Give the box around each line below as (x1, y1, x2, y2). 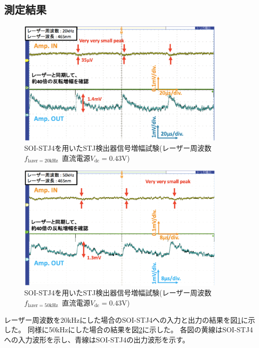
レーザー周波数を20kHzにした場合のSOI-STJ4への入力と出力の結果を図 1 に (4, 314, 248, 325)
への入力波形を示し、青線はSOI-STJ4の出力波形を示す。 (4, 334, 190, 344)
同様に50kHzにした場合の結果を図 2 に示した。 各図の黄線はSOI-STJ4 (27, 324, 253, 335)
